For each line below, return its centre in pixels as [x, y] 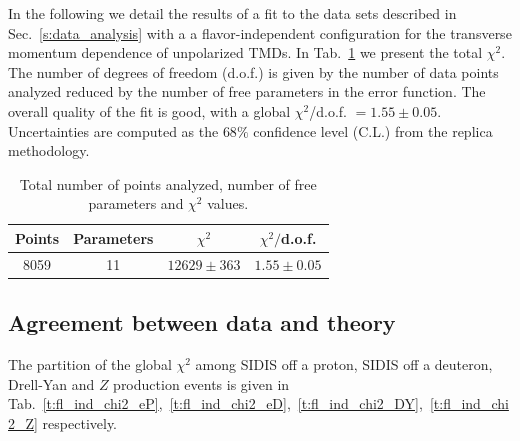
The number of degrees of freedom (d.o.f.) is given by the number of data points [253, 71]
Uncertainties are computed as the [113, 130]
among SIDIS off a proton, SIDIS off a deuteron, [344, 364]
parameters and [136, 203]
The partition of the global [90, 364]
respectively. [80, 422]
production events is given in [201, 383]
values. [228, 203]
